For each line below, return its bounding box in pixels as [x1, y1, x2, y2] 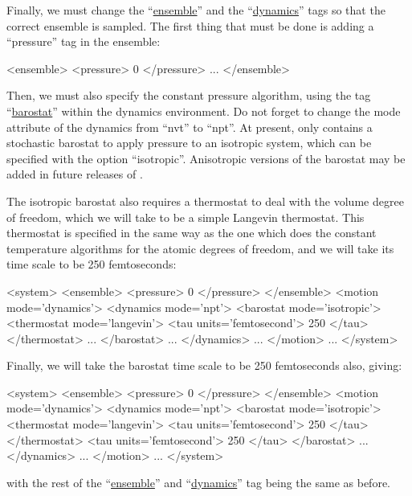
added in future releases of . [6, 166, 143, 182]
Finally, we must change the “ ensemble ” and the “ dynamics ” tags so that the [6, 2, 385, 18]
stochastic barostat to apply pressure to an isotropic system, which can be [6, 134, 372, 151]
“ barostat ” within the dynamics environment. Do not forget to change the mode [6, 102, 401, 119]
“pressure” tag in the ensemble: [6, 33, 161, 50]
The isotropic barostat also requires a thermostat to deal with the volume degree [6, 192, 404, 209]
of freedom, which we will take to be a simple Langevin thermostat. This [6, 208, 365, 225]
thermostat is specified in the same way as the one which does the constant [6, 224, 377, 241]
